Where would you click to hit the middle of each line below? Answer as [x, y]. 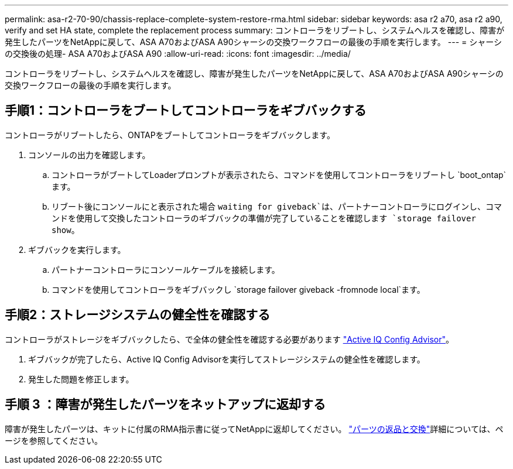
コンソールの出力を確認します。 [89, 155]
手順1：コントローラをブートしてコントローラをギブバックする [186, 111]
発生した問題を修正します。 [81, 379]
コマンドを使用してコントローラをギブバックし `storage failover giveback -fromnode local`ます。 [238, 289]
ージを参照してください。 [54, 440]
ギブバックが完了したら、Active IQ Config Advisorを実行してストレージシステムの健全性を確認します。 [227, 359]
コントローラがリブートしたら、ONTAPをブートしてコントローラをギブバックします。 [170, 135]
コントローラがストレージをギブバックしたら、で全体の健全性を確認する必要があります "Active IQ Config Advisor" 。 [230, 339]
